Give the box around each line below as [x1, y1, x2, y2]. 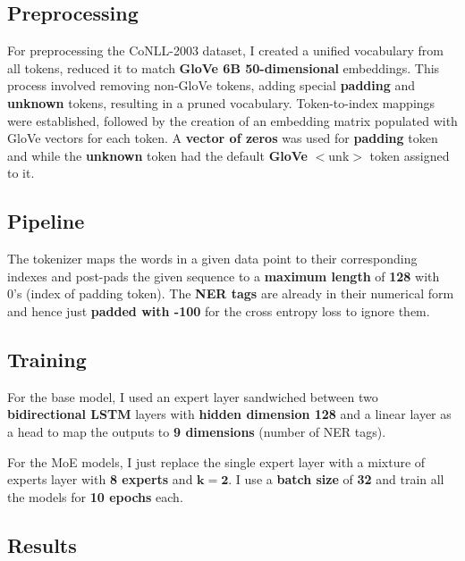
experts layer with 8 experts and [7, 470, 193, 489]
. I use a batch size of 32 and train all [228, 470, 444, 489]
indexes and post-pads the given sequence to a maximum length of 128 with [7, 266, 440, 285]
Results [7, 531, 77, 558]
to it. [7, 163, 35, 182]
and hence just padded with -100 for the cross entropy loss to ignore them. [7, 301, 430, 320]
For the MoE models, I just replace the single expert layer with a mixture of [7, 452, 426, 471]
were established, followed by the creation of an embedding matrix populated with [7, 111, 458, 130]
